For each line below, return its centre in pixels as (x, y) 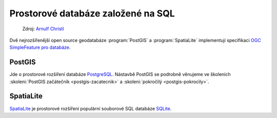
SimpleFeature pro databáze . (40, 47)
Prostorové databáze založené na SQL (92, 13)
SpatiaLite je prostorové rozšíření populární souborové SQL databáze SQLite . (91, 108)
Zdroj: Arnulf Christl (43, 29)
